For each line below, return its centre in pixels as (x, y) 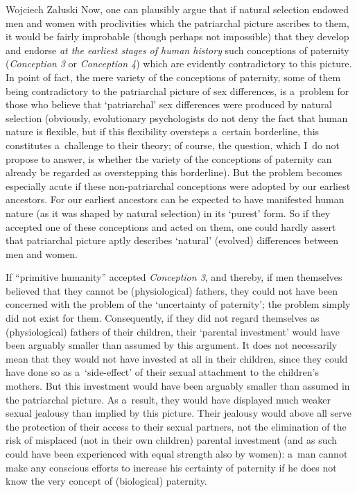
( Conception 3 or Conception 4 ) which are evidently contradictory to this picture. (179, 63)
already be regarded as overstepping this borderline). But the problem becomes (174, 172)
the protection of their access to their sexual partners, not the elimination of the (176, 426)
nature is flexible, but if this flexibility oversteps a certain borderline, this (163, 131)
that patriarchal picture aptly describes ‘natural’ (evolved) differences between (172, 240)
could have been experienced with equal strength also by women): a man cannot (177, 453)
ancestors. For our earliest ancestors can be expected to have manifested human (175, 199)
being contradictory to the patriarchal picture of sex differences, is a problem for (177, 90)
